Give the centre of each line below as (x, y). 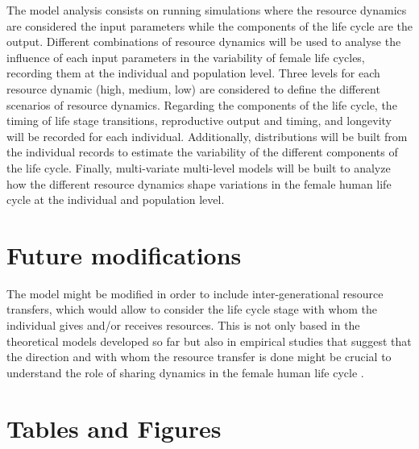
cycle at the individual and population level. (116, 200)
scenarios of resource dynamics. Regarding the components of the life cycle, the (202, 104)
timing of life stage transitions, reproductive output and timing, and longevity (199, 121)
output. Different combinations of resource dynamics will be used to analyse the (204, 42)
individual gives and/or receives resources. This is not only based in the (183, 325)
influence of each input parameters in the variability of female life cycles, (186, 57)
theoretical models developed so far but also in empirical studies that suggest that (209, 341)
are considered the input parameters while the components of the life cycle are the (209, 25)
